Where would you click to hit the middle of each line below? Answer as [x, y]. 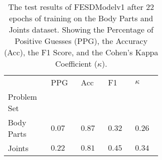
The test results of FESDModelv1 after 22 [81, 7]
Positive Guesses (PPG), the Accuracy [81, 41]
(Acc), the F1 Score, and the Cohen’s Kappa [81, 52]
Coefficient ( [76, 63]
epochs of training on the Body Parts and [81, 18]
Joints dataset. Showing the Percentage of [81, 29]
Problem [22, 97]
